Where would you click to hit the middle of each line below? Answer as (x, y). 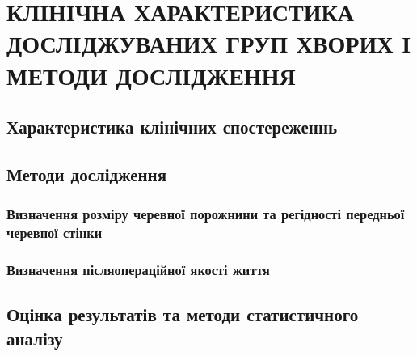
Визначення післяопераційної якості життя (138, 269)
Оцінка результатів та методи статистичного (183, 314)
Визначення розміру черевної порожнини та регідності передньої (206, 214)
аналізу (35, 338)
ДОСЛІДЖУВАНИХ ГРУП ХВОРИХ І (209, 43)
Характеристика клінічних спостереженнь (172, 127)
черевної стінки (55, 233)
